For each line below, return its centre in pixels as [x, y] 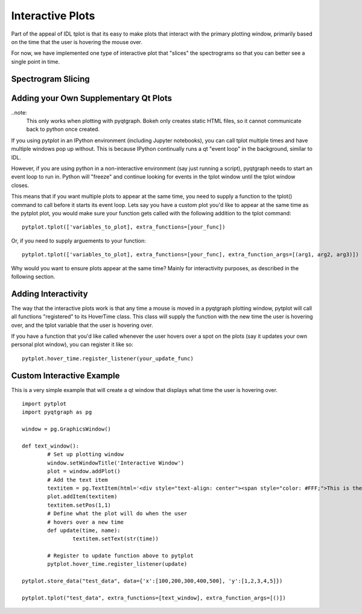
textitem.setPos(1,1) [79, 505]
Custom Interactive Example [65, 375]
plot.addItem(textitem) [82, 497]
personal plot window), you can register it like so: [72, 344]
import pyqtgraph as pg [57, 412]
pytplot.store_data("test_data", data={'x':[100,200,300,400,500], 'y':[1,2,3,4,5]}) [152, 581]
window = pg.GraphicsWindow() [67, 429]
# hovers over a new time [85, 522]
